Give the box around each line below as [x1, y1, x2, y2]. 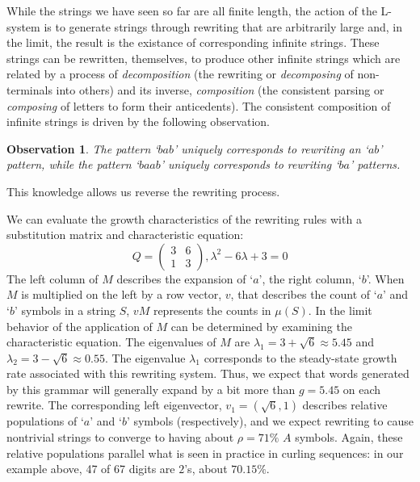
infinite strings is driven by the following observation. [6, 113, 270, 130]
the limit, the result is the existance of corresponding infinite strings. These [6, 34, 380, 51]
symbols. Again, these [295, 429, 403, 446]
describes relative [302, 396, 388, 413]
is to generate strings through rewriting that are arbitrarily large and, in [44, 18, 403, 35]
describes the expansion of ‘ [116, 270, 254, 287]
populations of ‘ [6, 413, 84, 430]
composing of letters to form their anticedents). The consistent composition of [6, 97, 391, 114]
